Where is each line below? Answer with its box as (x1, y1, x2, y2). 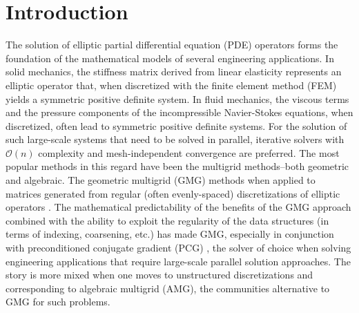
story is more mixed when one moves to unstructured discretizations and (6, 267, 313, 282)
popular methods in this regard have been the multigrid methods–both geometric (6, 159, 349, 173)
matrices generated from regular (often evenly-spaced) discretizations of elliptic (6, 186, 340, 200)
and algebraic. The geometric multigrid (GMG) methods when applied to (6, 173, 316, 187)
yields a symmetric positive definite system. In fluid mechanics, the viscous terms (6, 91, 349, 106)
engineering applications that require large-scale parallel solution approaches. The (6, 254, 351, 268)
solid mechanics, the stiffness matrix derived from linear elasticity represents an (6, 64, 342, 79)
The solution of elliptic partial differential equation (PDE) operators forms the (6, 37, 338, 52)
